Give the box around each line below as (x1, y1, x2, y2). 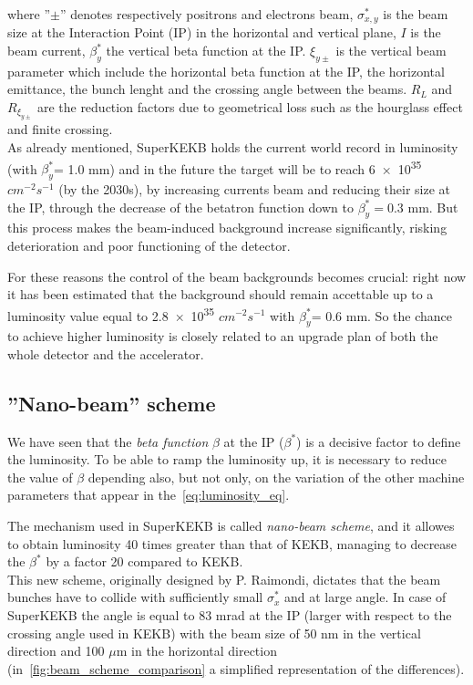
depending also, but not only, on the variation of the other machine (87, 467, 465, 486)
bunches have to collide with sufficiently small (7, 587, 263, 607)
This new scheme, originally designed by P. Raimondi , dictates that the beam (7, 569, 441, 588)
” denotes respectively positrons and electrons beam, (60, 5, 354, 23)
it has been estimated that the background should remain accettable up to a (7, 285, 434, 304)
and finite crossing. (7, 119, 113, 139)
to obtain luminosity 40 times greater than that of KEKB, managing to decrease (7, 534, 458, 553)
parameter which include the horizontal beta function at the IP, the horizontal (7, 61, 445, 80)
